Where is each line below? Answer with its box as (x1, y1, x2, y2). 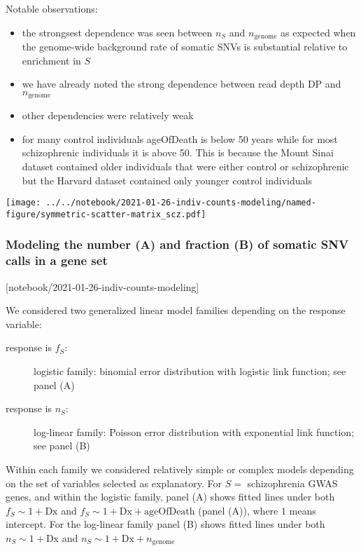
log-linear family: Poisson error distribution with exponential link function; (34, 424, 355, 439)
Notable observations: (6, 1, 98, 15)
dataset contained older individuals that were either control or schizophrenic (22, 159, 349, 174)
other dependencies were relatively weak (22, 108, 194, 123)
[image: (6, 198, 41, 208)
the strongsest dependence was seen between (22, 25, 213, 39)
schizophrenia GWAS (247, 475, 338, 490)
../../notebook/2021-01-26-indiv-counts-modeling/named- (45, 198, 316, 208)
